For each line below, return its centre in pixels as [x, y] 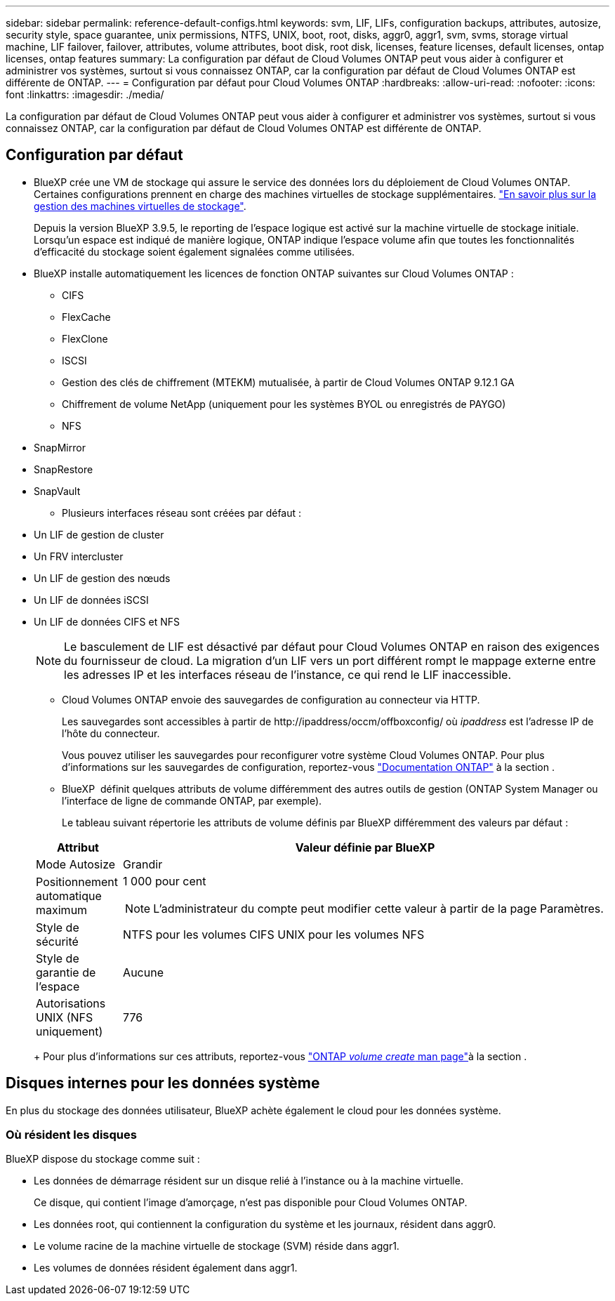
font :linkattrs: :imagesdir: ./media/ [85, 94]
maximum [62, 910]
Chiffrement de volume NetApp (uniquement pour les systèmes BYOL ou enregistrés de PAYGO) [284, 404]
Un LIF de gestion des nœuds [102, 578]
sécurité [57, 941]
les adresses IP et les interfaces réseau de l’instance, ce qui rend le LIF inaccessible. [288, 674]
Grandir [143, 864]
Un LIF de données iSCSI [91, 600]
